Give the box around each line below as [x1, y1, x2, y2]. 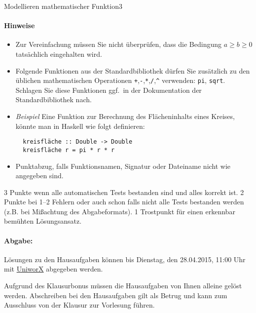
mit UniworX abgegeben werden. [4, 264, 103, 274]
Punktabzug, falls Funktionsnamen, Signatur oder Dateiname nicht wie [15, 160, 231, 171]
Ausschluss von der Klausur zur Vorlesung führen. [4, 300, 155, 310]
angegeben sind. [15, 170, 64, 181]
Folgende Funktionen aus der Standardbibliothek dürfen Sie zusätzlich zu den [15, 65, 250, 76]
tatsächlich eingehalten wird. [15, 48, 102, 59]
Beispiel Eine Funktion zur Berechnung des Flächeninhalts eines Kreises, [15, 111, 235, 121]
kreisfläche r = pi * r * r [23, 146, 115, 154]
